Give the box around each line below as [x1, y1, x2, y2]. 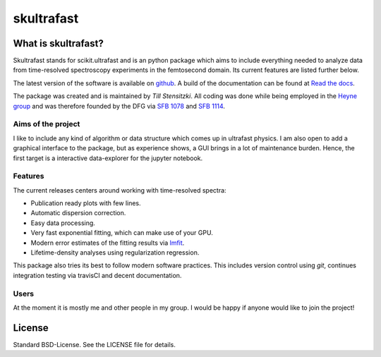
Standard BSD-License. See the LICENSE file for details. [13, 340, 176, 349]
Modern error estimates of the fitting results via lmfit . [30, 238, 185, 247]
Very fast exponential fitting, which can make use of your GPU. [30, 229, 213, 237]
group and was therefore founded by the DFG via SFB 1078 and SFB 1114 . [13, 102, 226, 110]
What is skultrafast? [13, 37, 104, 49]
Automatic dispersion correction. [30, 209, 126, 217]
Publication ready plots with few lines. [30, 199, 141, 207]
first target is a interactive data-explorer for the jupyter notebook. [13, 154, 203, 162]
